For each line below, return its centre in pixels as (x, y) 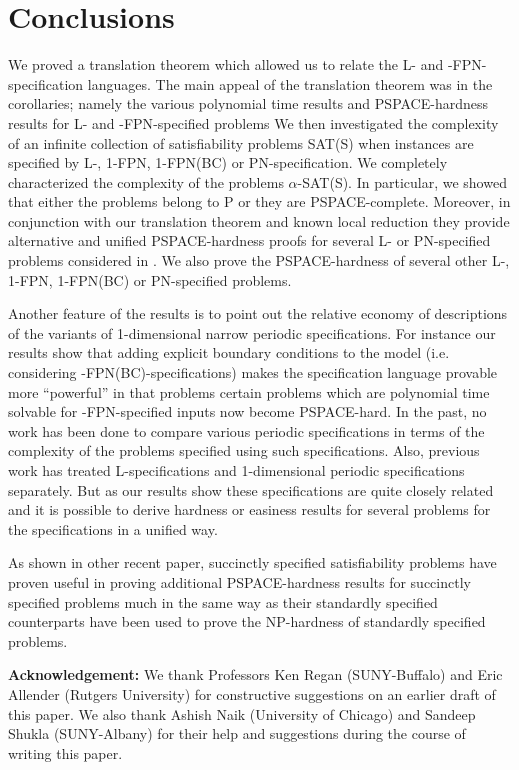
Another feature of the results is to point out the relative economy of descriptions (258, 313)
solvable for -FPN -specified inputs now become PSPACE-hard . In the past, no (247, 411)
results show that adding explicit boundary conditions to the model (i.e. (229, 352)
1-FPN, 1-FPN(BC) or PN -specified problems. (150, 279)
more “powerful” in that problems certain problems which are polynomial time (249, 391)
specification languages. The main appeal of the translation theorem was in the (250, 83)
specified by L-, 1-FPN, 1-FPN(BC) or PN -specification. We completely (228, 162)
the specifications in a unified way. (113, 528)
